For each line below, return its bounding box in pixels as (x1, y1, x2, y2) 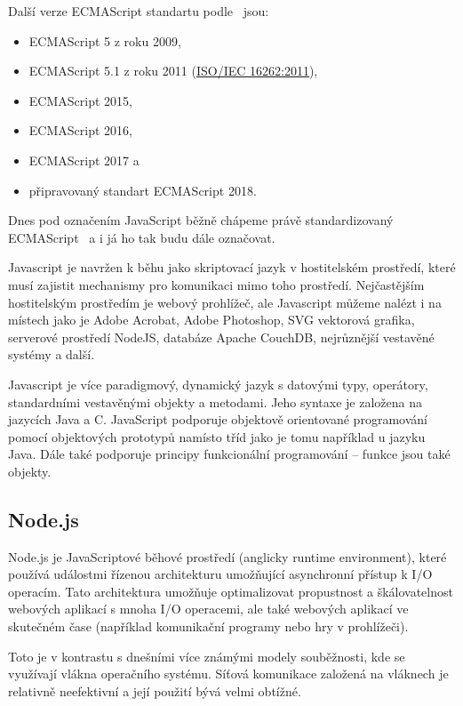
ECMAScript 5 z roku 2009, (28, 31, 181, 50)
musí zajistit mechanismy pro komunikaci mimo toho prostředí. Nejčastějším (8, 275, 425, 293)
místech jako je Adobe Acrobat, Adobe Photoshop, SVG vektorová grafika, (8, 310, 415, 329)
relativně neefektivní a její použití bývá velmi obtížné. (8, 681, 301, 700)
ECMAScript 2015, (28, 91, 132, 109)
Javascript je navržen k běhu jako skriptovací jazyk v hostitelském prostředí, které (8, 258, 456, 277)
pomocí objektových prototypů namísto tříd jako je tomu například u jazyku (8, 427, 426, 445)
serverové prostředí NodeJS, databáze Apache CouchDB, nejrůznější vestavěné (8, 327, 435, 346)
